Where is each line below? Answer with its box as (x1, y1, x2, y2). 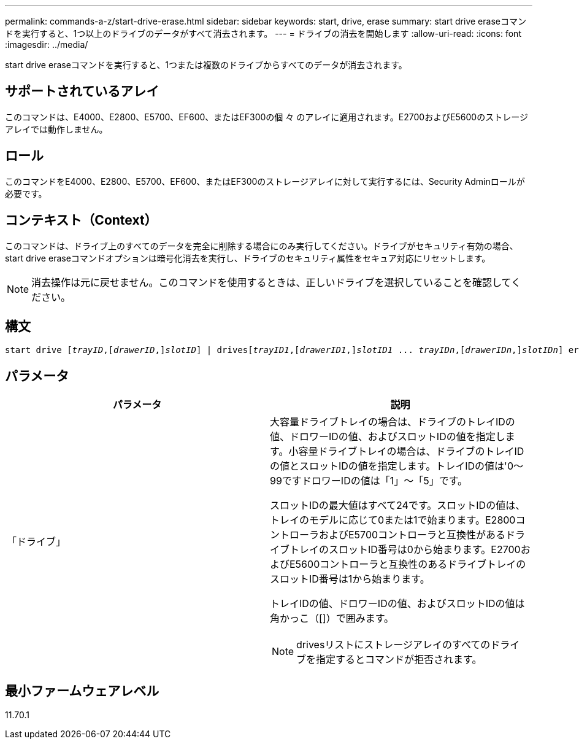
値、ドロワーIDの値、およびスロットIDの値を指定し (270, 430, 505, 443)
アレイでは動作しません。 (5, 123, 108, 134)
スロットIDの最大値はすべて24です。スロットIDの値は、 (270, 499, 526, 512)
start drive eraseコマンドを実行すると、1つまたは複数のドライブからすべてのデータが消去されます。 (5, 60, 407, 70)
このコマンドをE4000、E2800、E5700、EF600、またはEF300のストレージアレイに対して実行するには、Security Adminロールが (5, 176, 525, 187)
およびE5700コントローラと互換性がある (319, 529, 506, 541)
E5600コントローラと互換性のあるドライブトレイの (289, 558, 526, 571)
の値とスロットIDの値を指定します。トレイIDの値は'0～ (270, 460, 523, 473)
